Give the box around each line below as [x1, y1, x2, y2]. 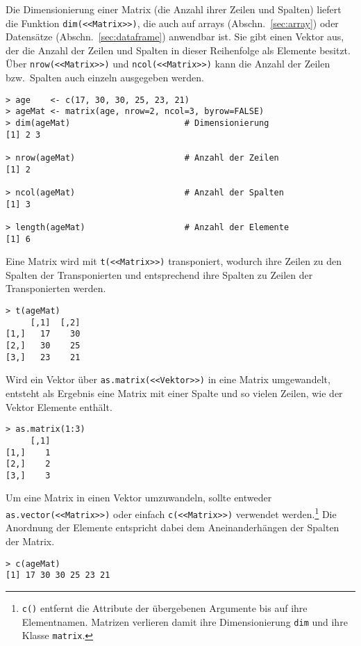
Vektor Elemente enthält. [6, 399, 112, 414]
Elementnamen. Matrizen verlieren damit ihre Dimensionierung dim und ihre [22, 614, 348, 629]
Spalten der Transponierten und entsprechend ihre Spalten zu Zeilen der [6, 267, 313, 282]
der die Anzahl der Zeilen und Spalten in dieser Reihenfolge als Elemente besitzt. [6, 42, 351, 57]
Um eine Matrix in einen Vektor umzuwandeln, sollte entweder [6, 490, 272, 505]
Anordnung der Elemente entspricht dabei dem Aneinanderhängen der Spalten [6, 520, 339, 535]
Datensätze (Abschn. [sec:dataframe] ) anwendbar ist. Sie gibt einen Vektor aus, [6, 29, 344, 44]
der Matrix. [6, 533, 55, 548]
